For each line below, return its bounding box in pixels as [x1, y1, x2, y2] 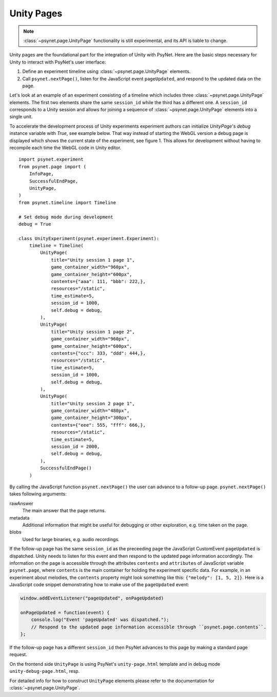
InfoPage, [29, 171, 54, 177]
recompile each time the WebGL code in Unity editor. [9, 145, 122, 151]
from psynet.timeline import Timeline [18, 200, 116, 205]
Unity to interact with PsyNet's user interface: [9, 59, 106, 65]
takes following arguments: [9, 491, 67, 497]
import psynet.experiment [18, 156, 84, 163]
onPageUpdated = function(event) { [20, 609, 110, 615]
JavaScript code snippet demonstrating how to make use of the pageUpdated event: [9, 582, 189, 588]
